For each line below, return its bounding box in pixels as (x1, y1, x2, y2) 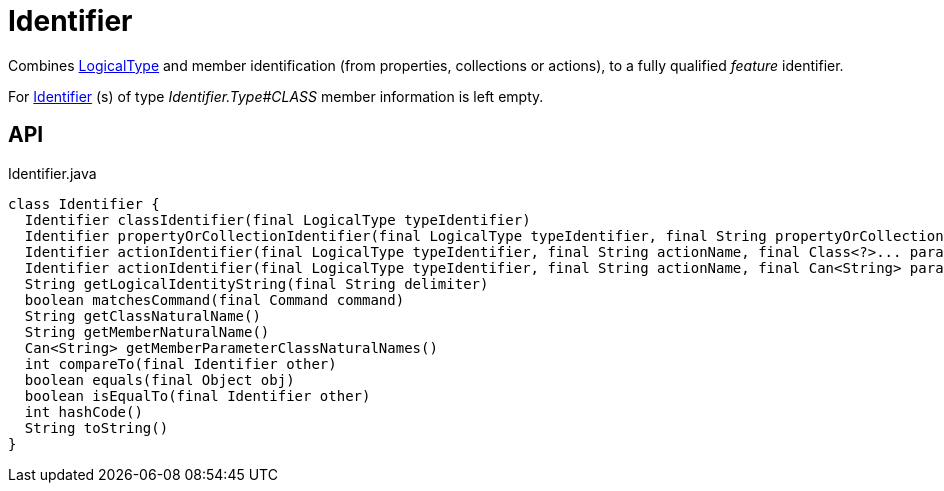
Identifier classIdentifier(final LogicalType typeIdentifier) (24, 211, 531, 228)
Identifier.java (8, 164, 97, 182)
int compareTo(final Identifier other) (24, 355, 337, 372)
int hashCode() (24, 403, 143, 420)
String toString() (24, 419, 169, 436)
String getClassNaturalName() (24, 307, 261, 324)
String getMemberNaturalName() (24, 323, 270, 340)
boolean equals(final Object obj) (24, 371, 295, 388)
